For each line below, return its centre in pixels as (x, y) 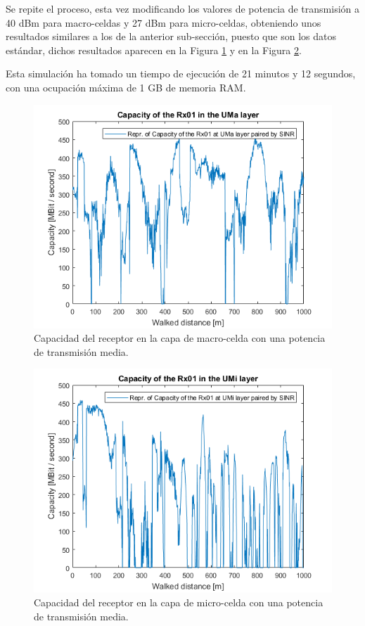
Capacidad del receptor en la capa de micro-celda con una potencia (179, 602)
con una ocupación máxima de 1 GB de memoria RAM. (126, 87)
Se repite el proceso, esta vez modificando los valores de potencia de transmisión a (183, 8)
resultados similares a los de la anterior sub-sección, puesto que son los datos (171, 36)
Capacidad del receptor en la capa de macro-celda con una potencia (180, 338)
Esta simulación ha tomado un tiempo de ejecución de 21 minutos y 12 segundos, (181, 74)
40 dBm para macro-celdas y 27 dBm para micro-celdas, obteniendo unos (164, 22)
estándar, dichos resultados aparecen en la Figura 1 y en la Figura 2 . (154, 50)
